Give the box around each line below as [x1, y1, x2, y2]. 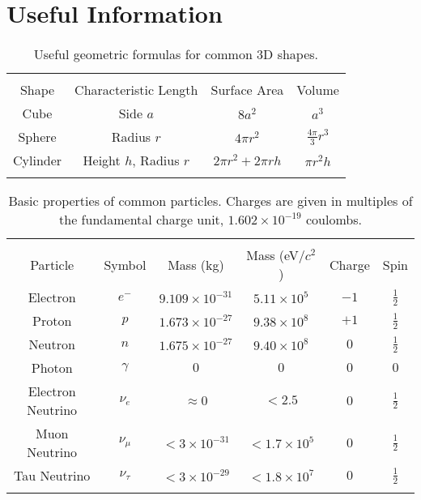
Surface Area [210, 80, 284, 100]
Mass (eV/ [246, 246, 305, 265]
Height [83, 151, 121, 170]
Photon [31, 358, 73, 378]
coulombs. [305, 210, 362, 229]
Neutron [28, 335, 75, 354]
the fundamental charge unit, [59, 210, 224, 229]
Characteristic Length [74, 80, 198, 100]
